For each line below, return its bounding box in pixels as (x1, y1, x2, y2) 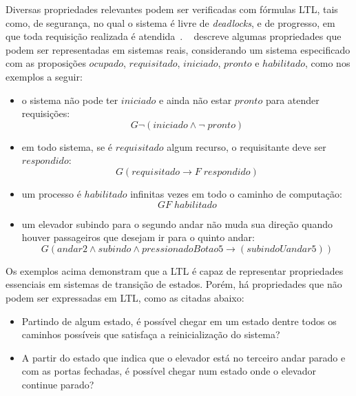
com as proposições (6, 56, 86, 70)
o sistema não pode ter (21, 92, 118, 107)
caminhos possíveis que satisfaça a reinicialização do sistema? (21, 327, 280, 342)
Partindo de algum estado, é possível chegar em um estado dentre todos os (21, 313, 337, 328)
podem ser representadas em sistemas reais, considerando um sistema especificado (6, 42, 350, 56)
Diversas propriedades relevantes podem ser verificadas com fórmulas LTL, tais (6, 2, 338, 16)
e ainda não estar (159, 92, 232, 107)
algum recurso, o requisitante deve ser (167, 139, 326, 154)
